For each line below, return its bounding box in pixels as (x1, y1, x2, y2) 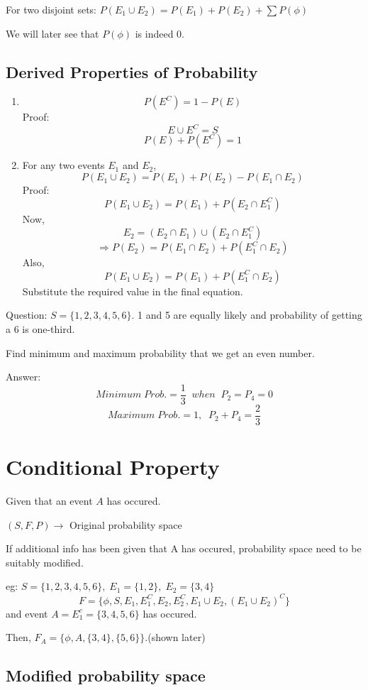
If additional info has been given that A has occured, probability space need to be (6, 541, 362, 556)
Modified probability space (6, 664, 206, 686)
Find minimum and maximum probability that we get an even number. (6, 345, 315, 360)
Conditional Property (6, 452, 220, 481)
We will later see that (6, 26, 99, 40)
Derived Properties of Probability (6, 60, 258, 82)
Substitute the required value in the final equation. (22, 283, 243, 298)
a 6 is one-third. (6, 322, 75, 336)
